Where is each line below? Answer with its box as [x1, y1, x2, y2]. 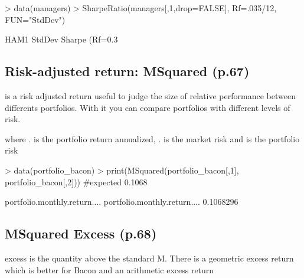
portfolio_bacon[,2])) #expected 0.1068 [5, 175, 148, 188]
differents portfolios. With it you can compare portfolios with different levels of [5, 101, 290, 113]
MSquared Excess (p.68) [5, 224, 157, 243]
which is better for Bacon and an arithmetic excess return [5, 263, 214, 276]
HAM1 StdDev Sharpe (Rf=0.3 [5, 33, 118, 45]
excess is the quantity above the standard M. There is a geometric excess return [5, 251, 294, 264]
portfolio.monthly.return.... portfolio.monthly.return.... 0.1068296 [5, 195, 238, 208]
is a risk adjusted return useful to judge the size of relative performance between [5, 89, 296, 102]
